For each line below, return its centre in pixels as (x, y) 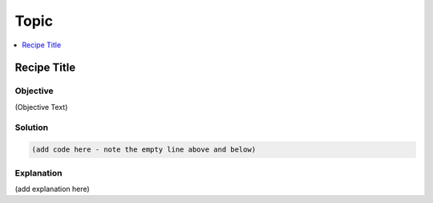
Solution (32, 128)
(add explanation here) (52, 189)
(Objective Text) (41, 107)
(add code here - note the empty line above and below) (144, 150)
